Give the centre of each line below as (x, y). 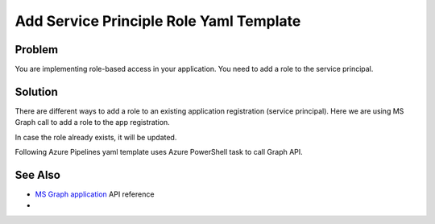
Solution (36, 91)
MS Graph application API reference (95, 194)
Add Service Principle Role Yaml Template (158, 21)
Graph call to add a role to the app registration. (93, 122)
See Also (37, 174)
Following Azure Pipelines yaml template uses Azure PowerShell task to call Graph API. (159, 152)
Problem (37, 50)
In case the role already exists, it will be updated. (96, 137)
